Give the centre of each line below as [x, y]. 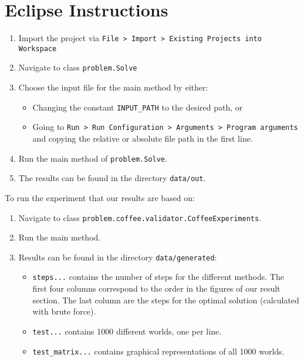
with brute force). [64, 311]
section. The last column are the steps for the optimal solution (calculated [166, 300]
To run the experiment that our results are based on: [100, 197]
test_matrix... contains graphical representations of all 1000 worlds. [158, 351]
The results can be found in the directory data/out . [112, 178]
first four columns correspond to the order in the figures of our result [156, 288]
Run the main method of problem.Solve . [93, 158]
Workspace [38, 49]
